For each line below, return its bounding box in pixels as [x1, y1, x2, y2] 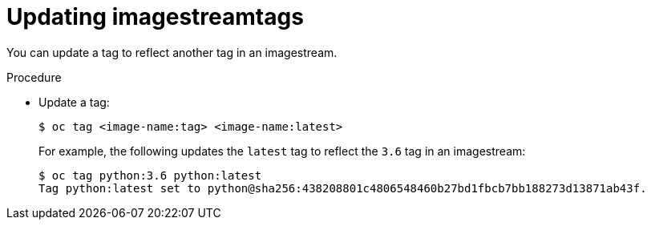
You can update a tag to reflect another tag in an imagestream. [6, 45, 338, 59]
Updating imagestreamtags [6, 3, 304, 30]
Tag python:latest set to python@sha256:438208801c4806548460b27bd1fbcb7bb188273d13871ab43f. [38, 181, 647, 195]
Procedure [6, 70, 62, 84]
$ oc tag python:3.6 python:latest [38, 168, 262, 182]
